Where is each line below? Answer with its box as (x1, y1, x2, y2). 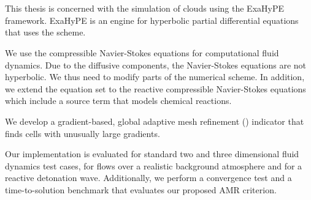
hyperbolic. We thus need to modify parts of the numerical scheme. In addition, (5, 70, 305, 83)
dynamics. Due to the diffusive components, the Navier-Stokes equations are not (5, 58, 307, 71)
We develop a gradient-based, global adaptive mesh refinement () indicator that (5, 114, 304, 127)
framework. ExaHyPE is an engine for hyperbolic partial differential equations (5, 13, 299, 26)
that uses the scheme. (5, 26, 86, 39)
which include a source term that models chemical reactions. (5, 94, 232, 107)
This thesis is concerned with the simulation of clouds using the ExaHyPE (5, 2, 284, 15)
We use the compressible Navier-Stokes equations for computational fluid (5, 46, 279, 59)
